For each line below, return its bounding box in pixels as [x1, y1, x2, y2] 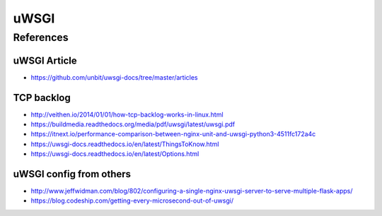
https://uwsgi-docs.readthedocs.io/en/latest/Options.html [30, 150, 199, 158]
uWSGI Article [13, 54, 77, 66]
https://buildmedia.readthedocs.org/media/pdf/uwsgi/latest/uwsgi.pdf [30, 120, 236, 128]
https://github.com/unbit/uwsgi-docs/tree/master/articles [30, 73, 198, 81]
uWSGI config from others [13, 168, 131, 180]
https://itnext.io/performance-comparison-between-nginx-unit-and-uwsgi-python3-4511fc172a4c [30, 130, 316, 138]
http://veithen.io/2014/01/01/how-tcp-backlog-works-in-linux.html [30, 110, 224, 119]
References [13, 31, 69, 44]
